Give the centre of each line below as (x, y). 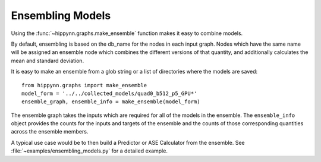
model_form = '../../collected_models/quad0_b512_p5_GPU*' (109, 93)
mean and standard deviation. (48, 61)
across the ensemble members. (50, 132)
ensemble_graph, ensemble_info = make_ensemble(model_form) (111, 102)
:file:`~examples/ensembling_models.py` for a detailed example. (89, 151)
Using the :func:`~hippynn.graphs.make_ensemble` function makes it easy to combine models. (127, 33)
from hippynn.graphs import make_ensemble (84, 85)
